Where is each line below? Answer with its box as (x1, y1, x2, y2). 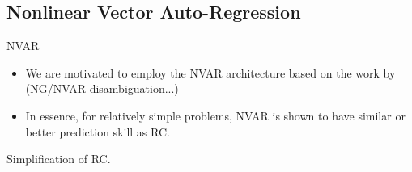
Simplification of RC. (6, 150, 111, 167)
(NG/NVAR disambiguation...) (25, 80, 179, 97)
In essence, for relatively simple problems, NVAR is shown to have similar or (25, 107, 406, 124)
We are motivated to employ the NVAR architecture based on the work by (25, 64, 396, 81)
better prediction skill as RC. (25, 123, 170, 140)
